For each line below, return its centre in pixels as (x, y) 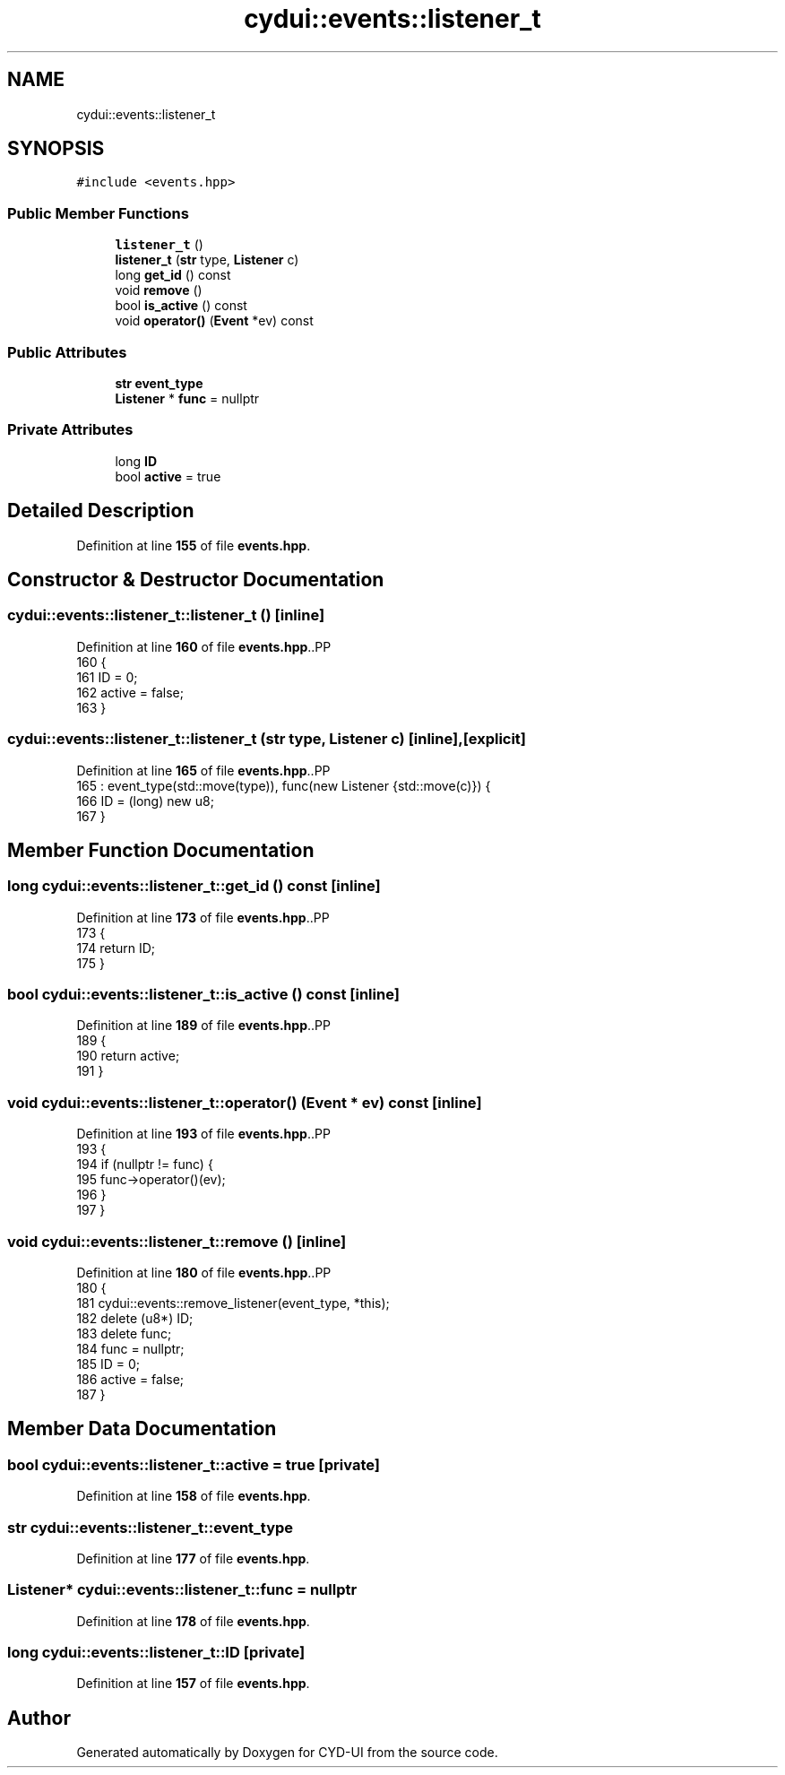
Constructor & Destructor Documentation (196, 579)
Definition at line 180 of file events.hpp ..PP (204, 1272)
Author (39, 1718)
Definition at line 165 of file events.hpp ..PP (203, 770)
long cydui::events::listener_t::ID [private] (156, 1653)
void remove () (159, 290)
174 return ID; (116, 948)
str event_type (159, 383)
